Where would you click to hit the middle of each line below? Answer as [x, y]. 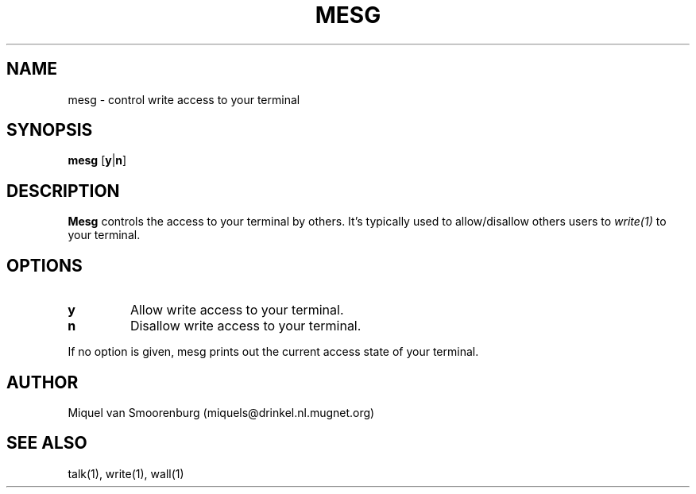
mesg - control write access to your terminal [184, 99]
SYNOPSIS [50, 130]
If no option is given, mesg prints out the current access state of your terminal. [273, 352]
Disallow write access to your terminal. [246, 326]
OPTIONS [44, 265]
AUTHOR [43, 382]
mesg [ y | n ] [97, 160]
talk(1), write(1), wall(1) [126, 473]
